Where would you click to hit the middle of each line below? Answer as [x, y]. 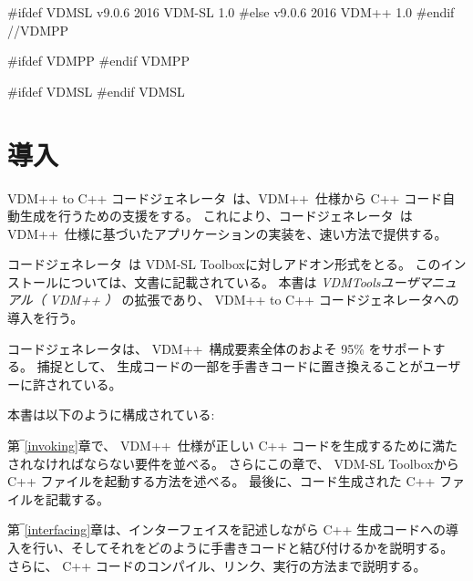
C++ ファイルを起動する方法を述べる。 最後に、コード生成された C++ [221, 481]
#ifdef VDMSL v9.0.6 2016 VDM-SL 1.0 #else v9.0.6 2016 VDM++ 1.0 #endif [231, 12]
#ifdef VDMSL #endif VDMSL [96, 91]
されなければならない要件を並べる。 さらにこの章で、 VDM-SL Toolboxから [233, 463]
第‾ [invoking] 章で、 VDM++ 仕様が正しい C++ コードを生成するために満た [232, 446]
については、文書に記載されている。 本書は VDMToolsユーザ [238, 281]
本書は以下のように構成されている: [111, 415]
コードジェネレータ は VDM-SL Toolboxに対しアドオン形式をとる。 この [224, 264]
